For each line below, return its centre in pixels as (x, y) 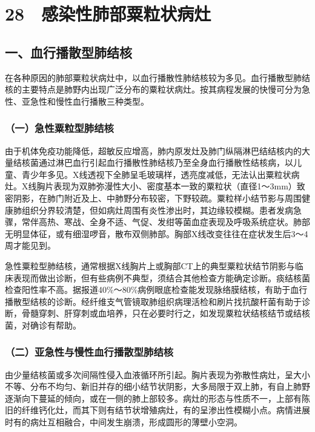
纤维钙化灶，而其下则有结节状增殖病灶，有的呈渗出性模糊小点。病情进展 (166, 410)
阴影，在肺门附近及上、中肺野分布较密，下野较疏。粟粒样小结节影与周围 (157, 198)
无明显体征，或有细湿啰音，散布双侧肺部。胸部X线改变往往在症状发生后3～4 (157, 233)
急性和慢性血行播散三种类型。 (89, 101)
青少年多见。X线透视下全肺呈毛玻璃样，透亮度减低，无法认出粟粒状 (156, 174)
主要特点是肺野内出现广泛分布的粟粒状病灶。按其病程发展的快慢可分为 (161, 89)
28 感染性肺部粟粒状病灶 (108, 14)
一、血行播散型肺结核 (68, 52)
